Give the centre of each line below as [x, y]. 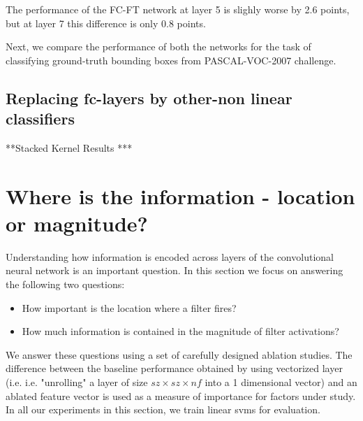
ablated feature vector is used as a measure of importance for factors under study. [181, 395]
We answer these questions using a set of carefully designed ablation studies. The [179, 354]
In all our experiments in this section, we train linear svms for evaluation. [163, 409]
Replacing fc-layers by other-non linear [149, 98]
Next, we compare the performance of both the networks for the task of [158, 47]
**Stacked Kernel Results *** [69, 147]
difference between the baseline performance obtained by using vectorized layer [174, 368]
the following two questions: [65, 284]
